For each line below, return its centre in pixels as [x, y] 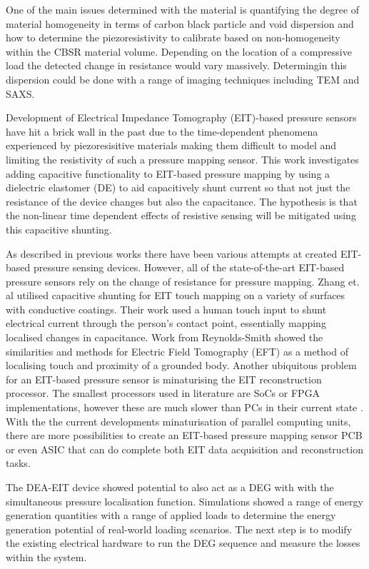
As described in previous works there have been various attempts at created [172, 253]
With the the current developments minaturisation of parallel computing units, [178, 421]
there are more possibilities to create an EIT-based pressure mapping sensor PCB [184, 435]
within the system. [46, 557]
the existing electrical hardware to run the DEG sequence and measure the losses [183, 543]
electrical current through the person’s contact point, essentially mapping [166, 323]
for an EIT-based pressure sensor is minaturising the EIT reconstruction [164, 379]
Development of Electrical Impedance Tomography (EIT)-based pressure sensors [181, 117]
